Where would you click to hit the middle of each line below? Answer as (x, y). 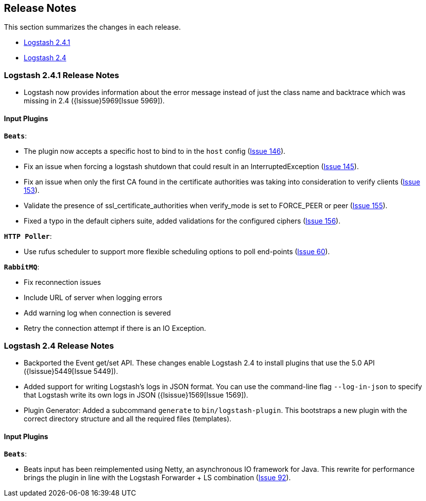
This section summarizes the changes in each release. (92, 27)
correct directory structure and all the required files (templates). (128, 419)
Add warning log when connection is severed (97, 313)
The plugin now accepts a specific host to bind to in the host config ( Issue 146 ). (155, 151)
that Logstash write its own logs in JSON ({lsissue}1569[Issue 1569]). (136, 395)
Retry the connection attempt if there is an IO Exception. (115, 328)
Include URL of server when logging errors (93, 298)
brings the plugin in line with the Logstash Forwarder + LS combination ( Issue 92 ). (157, 478)
